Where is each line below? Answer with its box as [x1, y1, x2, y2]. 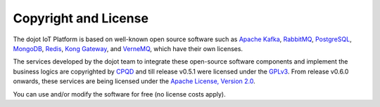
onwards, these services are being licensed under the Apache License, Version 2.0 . [13, 77, 256, 85]
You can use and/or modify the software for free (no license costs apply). [13, 90, 226, 98]
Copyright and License [13, 10, 149, 26]
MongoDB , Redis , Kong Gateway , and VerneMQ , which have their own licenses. [13, 44, 243, 52]
